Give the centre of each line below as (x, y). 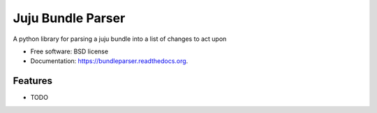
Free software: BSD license (69, 51)
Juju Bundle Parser (69, 18)
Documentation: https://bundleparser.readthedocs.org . (109, 61)
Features (32, 81)
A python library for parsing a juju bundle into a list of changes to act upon (120, 39)
